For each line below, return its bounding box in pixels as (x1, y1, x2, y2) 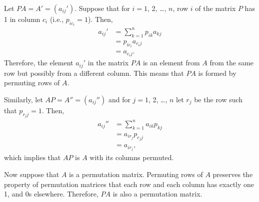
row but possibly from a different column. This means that (4, 67, 184, 78)
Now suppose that (4, 169, 59, 179)
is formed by (198, 67, 236, 78)
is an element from (142, 57, 200, 68)
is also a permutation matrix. (112, 189, 202, 199)
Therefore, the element (4, 57, 73, 68)
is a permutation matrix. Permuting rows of (69, 169, 203, 179)
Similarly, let (4, 94, 43, 104)
